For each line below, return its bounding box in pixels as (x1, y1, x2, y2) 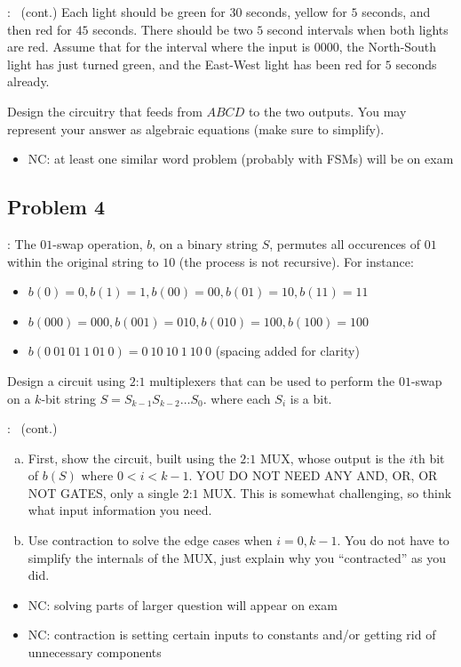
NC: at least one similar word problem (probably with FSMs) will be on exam (28, 149, 454, 168)
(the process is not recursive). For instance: (179, 252, 414, 270)
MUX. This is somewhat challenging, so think (203, 483, 452, 502)
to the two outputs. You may (248, 101, 407, 120)
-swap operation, (52, 234, 143, 253)
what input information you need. (28, 501, 212, 519)
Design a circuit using (7, 371, 125, 390)
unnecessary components (28, 643, 162, 662)
